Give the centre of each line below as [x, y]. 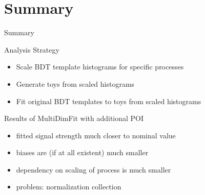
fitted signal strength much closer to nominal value [96, 135]
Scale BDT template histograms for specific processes [100, 67]
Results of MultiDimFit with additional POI [74, 118]
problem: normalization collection [69, 187]
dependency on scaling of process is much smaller [94, 169]
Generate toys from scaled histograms [75, 83]
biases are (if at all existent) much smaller [82, 152]
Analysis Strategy [32, 49]
